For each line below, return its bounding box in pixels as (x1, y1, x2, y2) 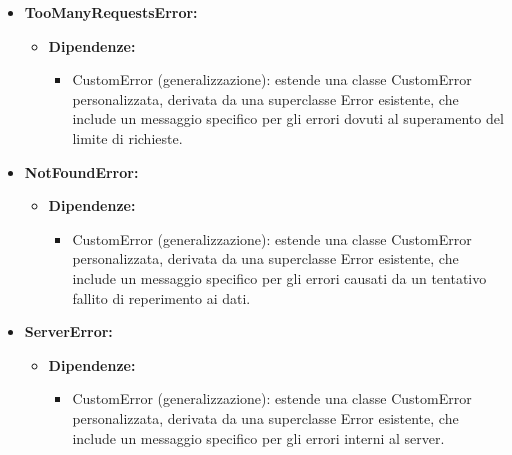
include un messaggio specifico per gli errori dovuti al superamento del (72, 108, 504, 129)
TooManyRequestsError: (24, 2, 198, 22)
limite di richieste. (72, 127, 183, 148)
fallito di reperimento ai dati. (72, 287, 251, 308)
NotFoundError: (24, 161, 139, 182)
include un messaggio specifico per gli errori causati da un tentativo (72, 267, 487, 288)
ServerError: (24, 321, 113, 342)
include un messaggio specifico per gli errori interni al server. (72, 427, 445, 448)
